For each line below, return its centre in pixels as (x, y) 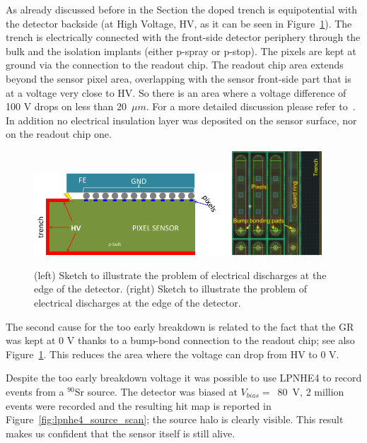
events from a (35, 391)
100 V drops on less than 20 (66, 106)
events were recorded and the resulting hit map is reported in (139, 405)
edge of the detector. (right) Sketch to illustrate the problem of (171, 289)
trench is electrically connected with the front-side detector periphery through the (183, 37)
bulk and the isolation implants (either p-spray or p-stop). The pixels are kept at (181, 51)
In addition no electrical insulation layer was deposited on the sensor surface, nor (181, 120)
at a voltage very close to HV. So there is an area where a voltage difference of (176, 92)
